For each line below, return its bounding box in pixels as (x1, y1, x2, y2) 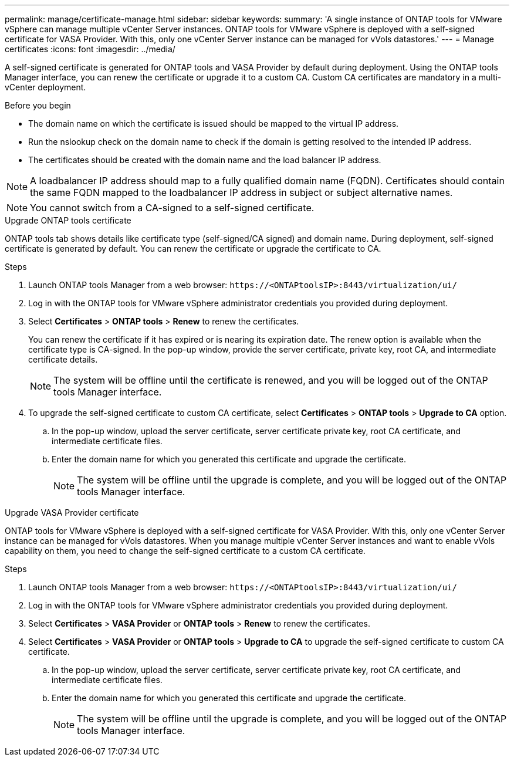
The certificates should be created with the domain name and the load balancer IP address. (28, 155, 381, 165)
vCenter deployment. (5, 82, 86, 92)
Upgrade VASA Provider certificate (5, 508, 139, 518)
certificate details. (28, 354, 98, 364)
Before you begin (5, 100, 71, 110)
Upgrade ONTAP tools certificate (5, 215, 131, 225)
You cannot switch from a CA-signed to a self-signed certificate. (30, 202, 315, 214)
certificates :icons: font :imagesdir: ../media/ (5, 44, 175, 54)
